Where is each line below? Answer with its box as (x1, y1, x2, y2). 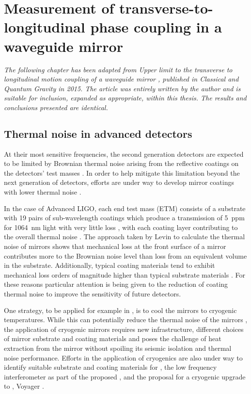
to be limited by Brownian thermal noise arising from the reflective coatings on (4, 158, 239, 168)
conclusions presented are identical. (4, 102, 108, 112)
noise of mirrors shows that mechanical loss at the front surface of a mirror (4, 241, 226, 251)
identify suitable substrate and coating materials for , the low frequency (4, 362, 217, 372)
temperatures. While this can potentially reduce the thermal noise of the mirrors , (4, 314, 248, 325)
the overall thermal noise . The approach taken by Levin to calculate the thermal (4, 231, 245, 242)
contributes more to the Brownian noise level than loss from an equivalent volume (4, 250, 247, 261)
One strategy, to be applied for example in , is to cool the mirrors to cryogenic (4, 305, 237, 315)
